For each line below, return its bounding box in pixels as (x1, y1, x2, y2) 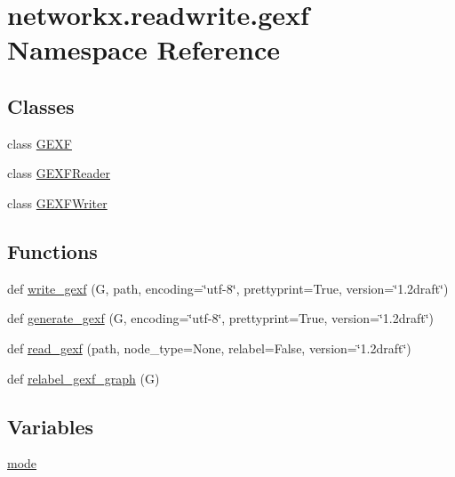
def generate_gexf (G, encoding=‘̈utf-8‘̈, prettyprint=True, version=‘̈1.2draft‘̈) (7, 309, 435, 327)
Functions (7, 237, 98, 264)
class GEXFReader (7, 164, 110, 182)
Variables (7, 412, 94, 440)
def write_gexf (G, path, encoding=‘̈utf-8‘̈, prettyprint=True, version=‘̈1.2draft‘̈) (7, 279, 449, 297)
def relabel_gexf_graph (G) (7, 368, 160, 387)
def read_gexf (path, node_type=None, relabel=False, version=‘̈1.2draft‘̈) (7, 338, 411, 357)
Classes (7, 92, 75, 119)
